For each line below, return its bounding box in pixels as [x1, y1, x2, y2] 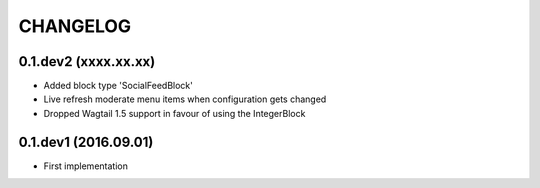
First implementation [43, 160, 129, 172]
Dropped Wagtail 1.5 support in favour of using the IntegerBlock [43, 107, 306, 119]
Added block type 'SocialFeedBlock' [43, 80, 194, 92]
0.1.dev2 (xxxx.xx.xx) [18, 53, 156, 70]
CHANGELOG [18, 15, 132, 37]
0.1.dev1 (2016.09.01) [18, 133, 154, 150]
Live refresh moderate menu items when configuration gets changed [43, 93, 327, 105]
